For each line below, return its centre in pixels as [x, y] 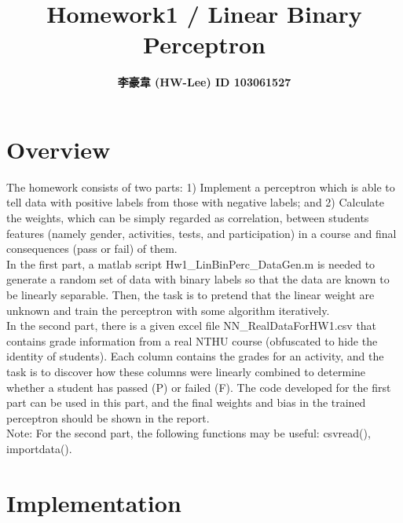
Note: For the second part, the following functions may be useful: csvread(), [189, 433]
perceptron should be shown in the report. [108, 417]
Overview [59, 149]
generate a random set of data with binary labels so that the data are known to [198, 279]
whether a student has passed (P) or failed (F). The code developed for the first [199, 387]
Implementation [94, 502]
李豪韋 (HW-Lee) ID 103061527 [204, 82]
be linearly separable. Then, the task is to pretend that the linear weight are [191, 294]
